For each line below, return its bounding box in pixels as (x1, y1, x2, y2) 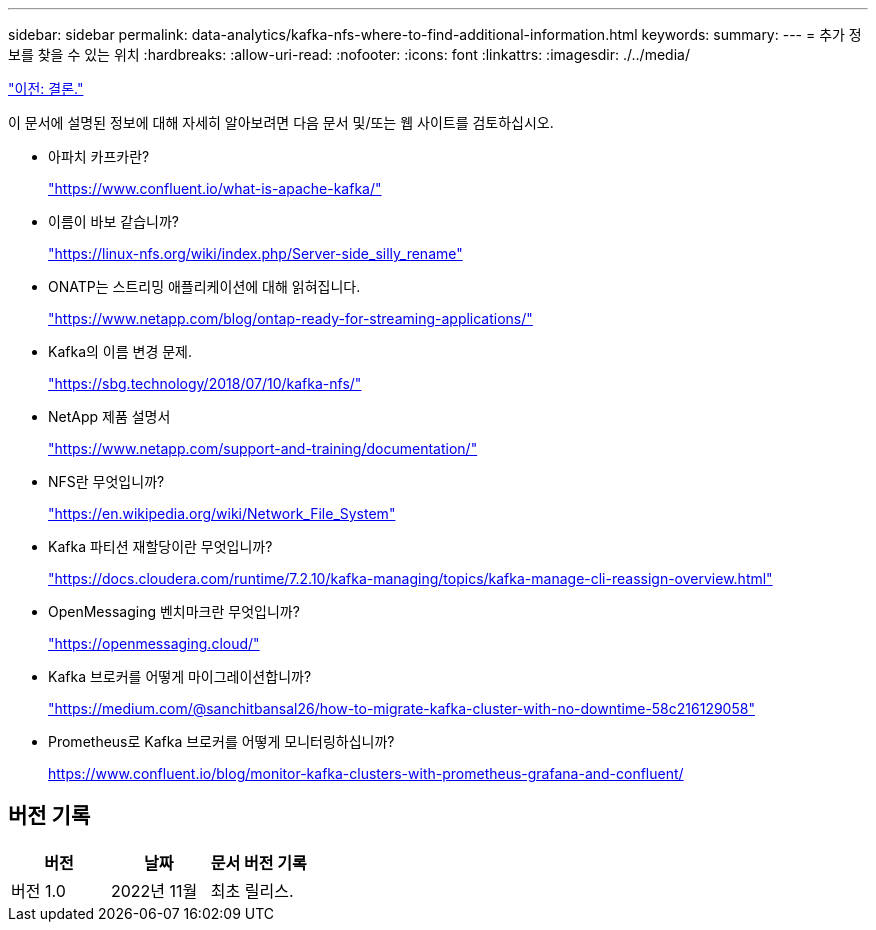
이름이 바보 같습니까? (48, 213, 179, 230)
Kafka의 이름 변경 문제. (48, 343, 192, 360)
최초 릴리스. (210, 880, 294, 901)
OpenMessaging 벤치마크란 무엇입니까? (48, 603, 300, 620)
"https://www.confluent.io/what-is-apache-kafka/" (48, 180, 382, 197)
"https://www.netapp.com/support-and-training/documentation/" (48, 440, 478, 457)
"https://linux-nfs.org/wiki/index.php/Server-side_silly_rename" (48, 245, 463, 262)
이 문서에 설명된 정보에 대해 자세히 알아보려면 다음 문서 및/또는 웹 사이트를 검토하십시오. (8, 114, 554, 131)
